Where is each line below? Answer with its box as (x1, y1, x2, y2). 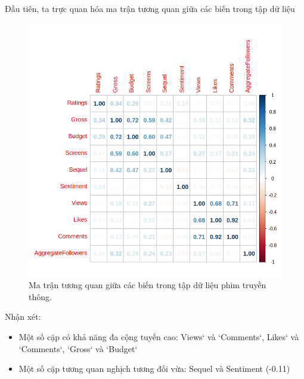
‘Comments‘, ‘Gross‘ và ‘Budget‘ (18, 342, 138, 354)
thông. (29, 290, 52, 302)
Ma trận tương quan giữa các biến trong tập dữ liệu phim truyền (29, 279, 266, 291)
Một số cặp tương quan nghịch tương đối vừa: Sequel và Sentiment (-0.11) (18, 362, 290, 375)
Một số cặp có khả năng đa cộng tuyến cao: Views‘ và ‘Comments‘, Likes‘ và (18, 330, 299, 343)
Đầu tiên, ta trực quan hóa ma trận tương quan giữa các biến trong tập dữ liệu (5, 2, 295, 14)
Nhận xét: (5, 310, 41, 323)
